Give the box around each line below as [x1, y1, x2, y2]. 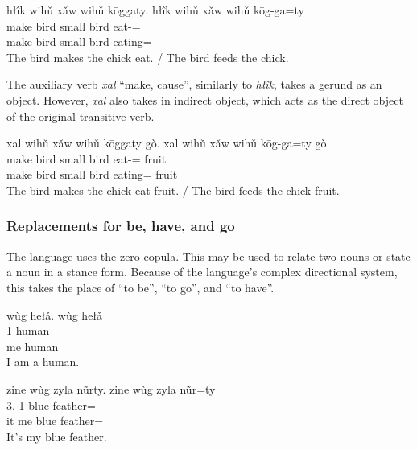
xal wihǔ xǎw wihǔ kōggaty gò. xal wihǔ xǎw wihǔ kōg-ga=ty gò [6, 134, 327, 151]
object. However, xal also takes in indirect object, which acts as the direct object [6, 91, 403, 108]
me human [6, 337, 59, 354]
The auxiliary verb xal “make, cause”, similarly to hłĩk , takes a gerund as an [6, 76, 382, 93]
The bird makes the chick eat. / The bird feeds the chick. [6, 48, 289, 65]
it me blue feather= [6, 412, 104, 429]
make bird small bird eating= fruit [6, 166, 178, 183]
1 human [6, 322, 50, 339]
